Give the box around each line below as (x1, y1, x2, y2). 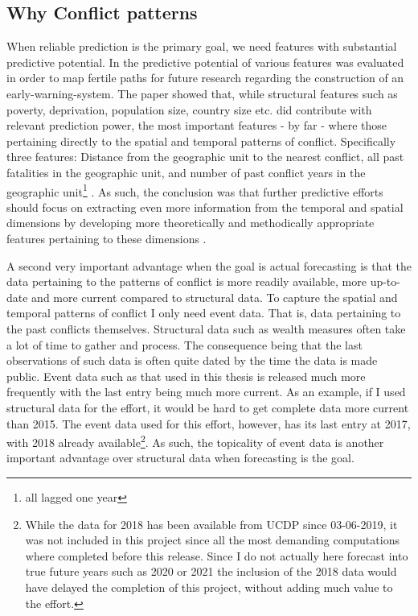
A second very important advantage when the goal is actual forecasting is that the (6, 257, 412, 274)
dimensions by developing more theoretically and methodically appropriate (6, 214, 375, 231)
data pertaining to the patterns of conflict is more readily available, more (6, 273, 367, 290)
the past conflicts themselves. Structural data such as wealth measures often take (6, 320, 406, 337)
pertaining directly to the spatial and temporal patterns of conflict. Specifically (6, 132, 396, 149)
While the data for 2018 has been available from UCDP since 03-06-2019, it (25, 515, 398, 532)
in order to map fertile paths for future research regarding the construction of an (6, 69, 404, 86)
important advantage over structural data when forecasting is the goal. (6, 449, 354, 466)
